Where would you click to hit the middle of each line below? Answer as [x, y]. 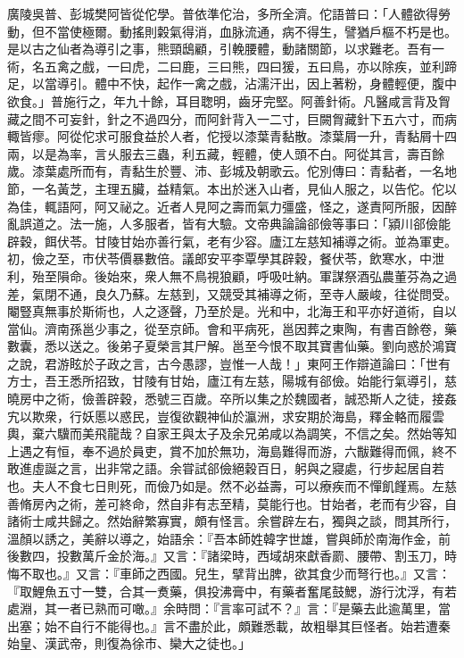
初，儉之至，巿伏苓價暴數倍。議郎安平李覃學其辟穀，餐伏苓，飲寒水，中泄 [226, 258]
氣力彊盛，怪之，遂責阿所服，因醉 [356, 206]
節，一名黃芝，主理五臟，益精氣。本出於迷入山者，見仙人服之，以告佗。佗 [226, 188]
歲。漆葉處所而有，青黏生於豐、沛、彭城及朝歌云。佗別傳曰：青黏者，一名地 [232, 171]
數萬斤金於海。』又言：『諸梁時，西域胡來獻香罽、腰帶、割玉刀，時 [263, 556]
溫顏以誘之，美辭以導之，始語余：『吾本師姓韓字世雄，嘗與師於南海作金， [223, 538]
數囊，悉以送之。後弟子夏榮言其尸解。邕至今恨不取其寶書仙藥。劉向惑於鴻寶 [232, 346]
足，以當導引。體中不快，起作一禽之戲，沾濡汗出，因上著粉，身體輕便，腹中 [232, 83]
